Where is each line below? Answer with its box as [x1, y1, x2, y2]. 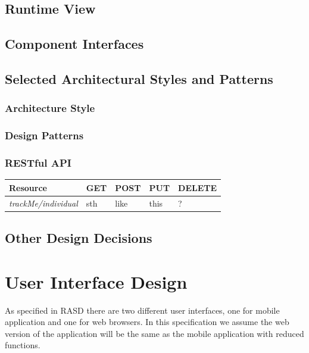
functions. [5, 339, 40, 351]
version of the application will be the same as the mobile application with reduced [5, 327, 304, 339]
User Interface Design [5, 269, 188, 293]
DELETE [178, 181, 217, 193]
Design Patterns [5, 128, 84, 143]
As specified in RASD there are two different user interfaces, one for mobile [5, 304, 280, 316]
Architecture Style [5, 101, 95, 115]
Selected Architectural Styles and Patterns [5, 69, 273, 88]
